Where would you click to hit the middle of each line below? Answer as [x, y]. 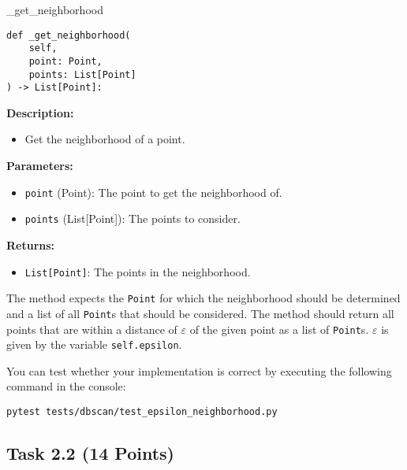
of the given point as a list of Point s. [279, 329]
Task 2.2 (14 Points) [90, 453]
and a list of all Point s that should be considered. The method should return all [200, 313]
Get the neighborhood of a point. [105, 139]
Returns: [31, 244]
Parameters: [40, 166]
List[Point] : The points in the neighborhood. [138, 271]
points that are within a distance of [92, 329]
